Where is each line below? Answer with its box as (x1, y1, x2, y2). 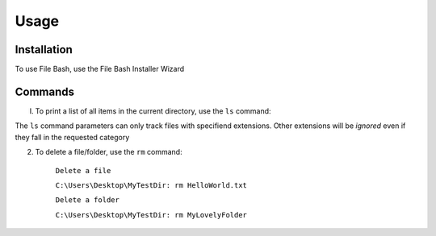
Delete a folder (55, 196, 120, 205)
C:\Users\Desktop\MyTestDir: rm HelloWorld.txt (55, 180, 248, 189)
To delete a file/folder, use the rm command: (35, 147, 182, 157)
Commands (15, 85, 75, 98)
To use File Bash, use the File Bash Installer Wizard (15, 64, 185, 74)
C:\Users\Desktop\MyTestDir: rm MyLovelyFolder (55, 210, 248, 219)
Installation (15, 43, 73, 56)
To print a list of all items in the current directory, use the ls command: (35, 106, 271, 116)
